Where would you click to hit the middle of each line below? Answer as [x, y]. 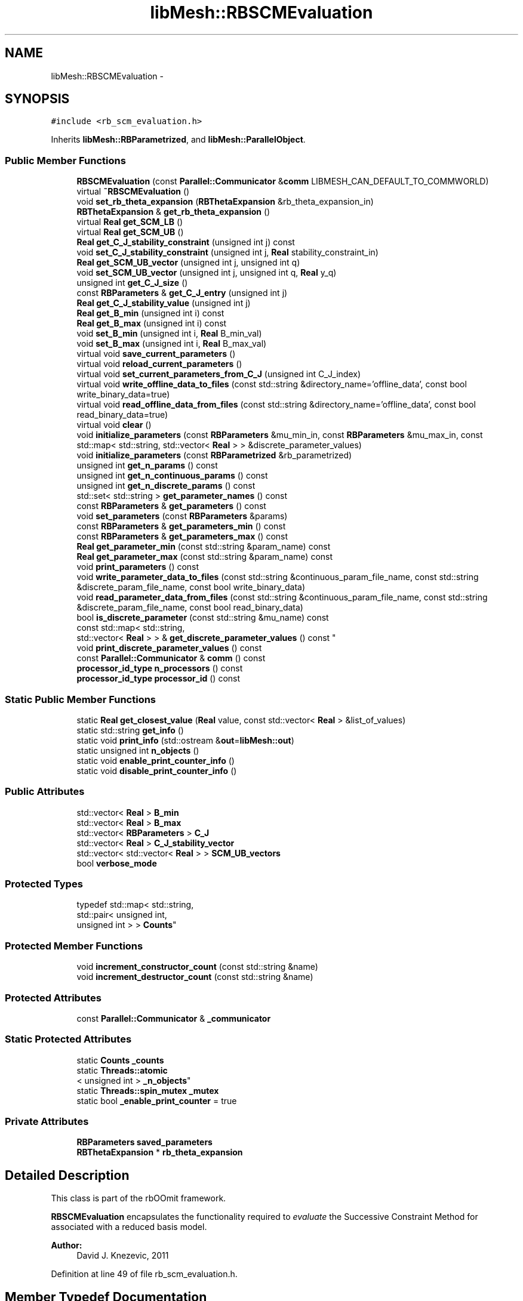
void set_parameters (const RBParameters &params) [182, 516]
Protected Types [44, 884]
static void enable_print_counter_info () [156, 760]
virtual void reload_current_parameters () [159, 364]
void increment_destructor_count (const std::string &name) [195, 977]
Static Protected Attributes [68, 1039]
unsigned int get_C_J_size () [132, 283]
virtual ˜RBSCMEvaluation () [133, 192]
